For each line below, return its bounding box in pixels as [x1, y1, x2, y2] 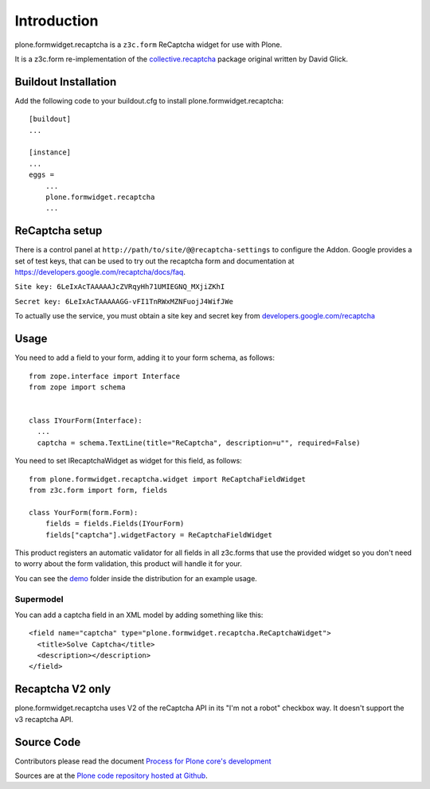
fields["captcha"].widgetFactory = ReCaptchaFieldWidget [45, 530, 272, 539]
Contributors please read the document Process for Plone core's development [14, 756, 272, 766]
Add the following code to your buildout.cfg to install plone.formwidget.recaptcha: [14, 96, 284, 105]
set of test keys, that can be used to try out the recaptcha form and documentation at [14, 256, 295, 266]
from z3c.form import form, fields [29, 486, 168, 495]
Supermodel [14, 593, 64, 604]
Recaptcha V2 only [14, 682, 111, 696]
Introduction [14, 12, 99, 29]
